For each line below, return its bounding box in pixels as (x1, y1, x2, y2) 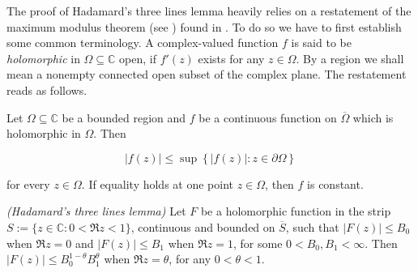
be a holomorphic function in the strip (200, 203, 391, 220)
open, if (119, 49, 156, 66)
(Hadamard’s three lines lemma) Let (6, 203, 186, 220)
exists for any (198, 49, 265, 66)
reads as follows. (6, 81, 87, 98)
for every (6, 175, 50, 192)
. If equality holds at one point (81, 175, 233, 192)
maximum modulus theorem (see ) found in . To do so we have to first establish (6, 18, 402, 35)
